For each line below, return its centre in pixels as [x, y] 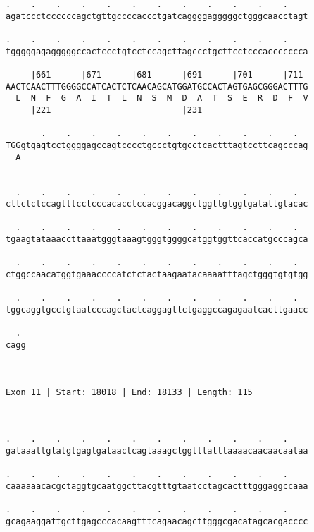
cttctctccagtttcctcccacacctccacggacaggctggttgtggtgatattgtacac [157, 204]
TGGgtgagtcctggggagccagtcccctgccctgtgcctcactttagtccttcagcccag [157, 145]
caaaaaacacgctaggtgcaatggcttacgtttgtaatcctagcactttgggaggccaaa [157, 486]
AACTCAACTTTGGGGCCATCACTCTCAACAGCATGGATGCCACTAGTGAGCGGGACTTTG [157, 86]
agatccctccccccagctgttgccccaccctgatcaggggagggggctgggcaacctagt [157, 16]
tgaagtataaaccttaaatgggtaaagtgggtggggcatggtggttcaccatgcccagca [157, 240]
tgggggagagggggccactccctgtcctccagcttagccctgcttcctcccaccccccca [157, 51]
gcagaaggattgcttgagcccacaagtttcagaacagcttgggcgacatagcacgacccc [157, 521]
